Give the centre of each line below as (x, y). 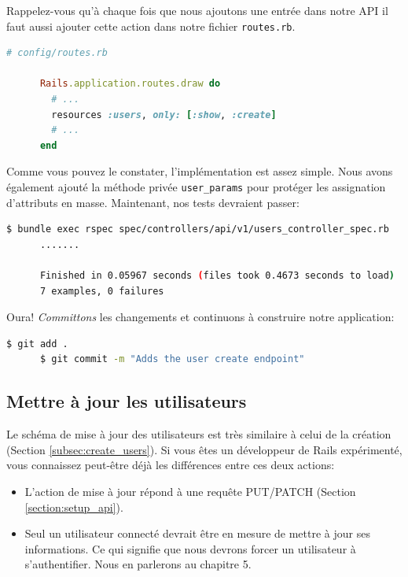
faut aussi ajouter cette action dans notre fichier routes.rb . (151, 26)
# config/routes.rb (57, 53)
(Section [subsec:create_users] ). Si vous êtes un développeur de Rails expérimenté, (204, 449)
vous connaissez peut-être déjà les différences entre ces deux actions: (171, 465)
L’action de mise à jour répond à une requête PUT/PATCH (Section (190, 491)
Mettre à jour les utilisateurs (127, 401)
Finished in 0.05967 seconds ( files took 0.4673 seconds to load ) (217, 276)
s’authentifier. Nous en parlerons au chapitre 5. (138, 564)
